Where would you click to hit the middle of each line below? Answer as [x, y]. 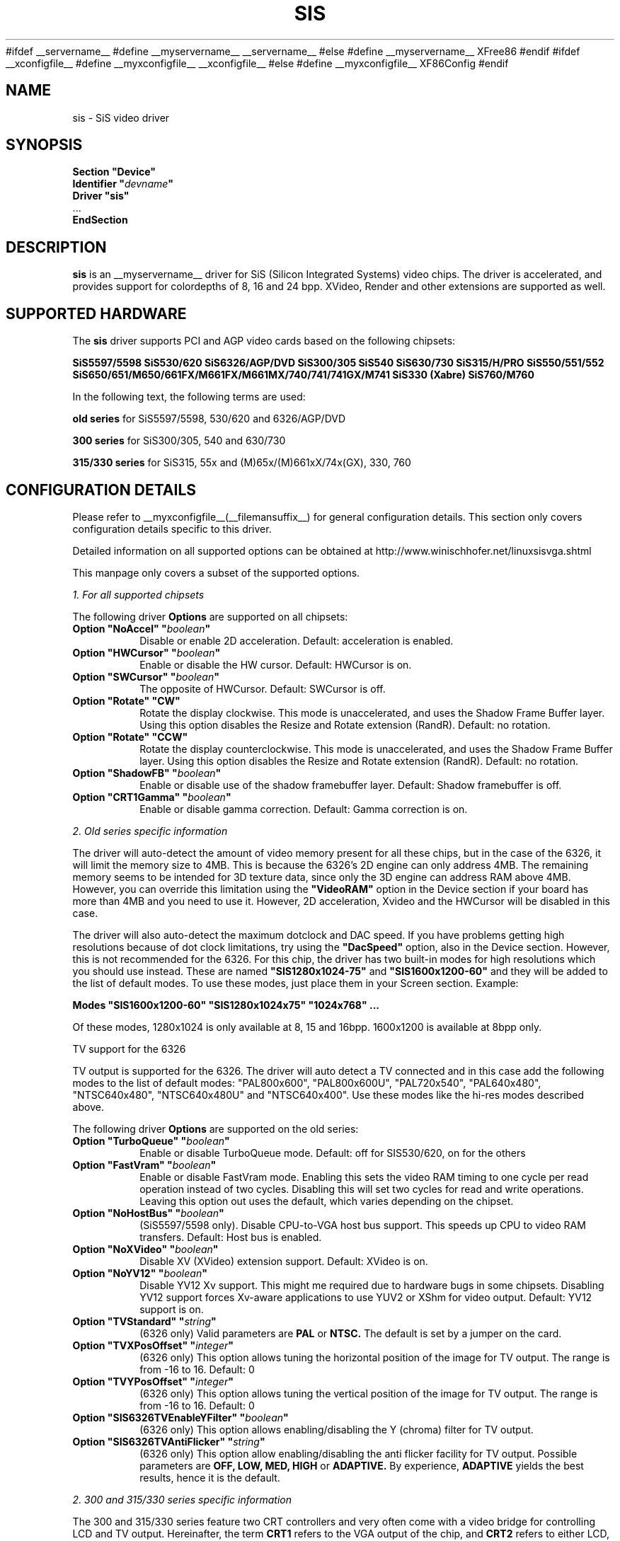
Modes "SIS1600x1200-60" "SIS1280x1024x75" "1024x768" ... [226, 1005]
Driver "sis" [101, 196]
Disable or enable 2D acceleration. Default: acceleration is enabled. [297, 640]
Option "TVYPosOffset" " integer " [153, 1381]
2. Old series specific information [150, 831]
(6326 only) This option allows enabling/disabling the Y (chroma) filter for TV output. [337, 1429]
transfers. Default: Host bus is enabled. [231, 1237]
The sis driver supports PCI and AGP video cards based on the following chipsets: [264, 341]
